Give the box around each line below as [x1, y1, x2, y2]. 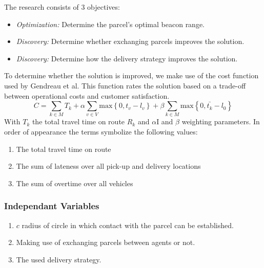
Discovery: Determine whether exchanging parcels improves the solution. [16, 36, 245, 47]
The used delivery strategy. [16, 254, 101, 264]
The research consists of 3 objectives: [4, 2, 120, 12]
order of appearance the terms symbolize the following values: [4, 126, 198, 137]
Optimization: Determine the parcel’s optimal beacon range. [16, 18, 205, 29]
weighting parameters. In [181, 116, 260, 127]
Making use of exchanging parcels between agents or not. [16, 237, 195, 248]
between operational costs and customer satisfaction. [4, 90, 170, 101]
